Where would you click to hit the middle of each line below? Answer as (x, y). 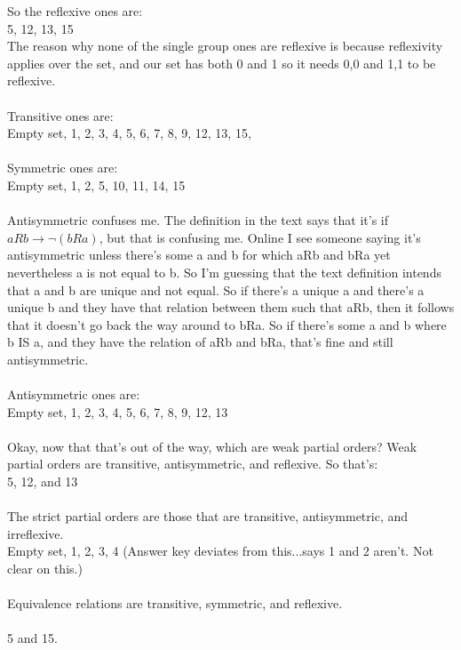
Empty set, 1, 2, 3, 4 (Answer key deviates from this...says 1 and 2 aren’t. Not (220, 551)
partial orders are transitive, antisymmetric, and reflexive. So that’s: (193, 464)
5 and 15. (32, 638)
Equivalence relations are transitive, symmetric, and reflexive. (175, 603)
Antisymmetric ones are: (74, 394)
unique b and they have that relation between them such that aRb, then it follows (231, 307)
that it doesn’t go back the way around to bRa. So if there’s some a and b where (227, 324)
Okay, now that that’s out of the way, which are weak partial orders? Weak (212, 446)
